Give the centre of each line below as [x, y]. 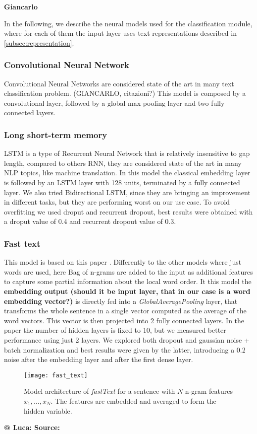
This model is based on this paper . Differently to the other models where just [123, 262]
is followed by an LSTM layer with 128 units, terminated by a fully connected [122, 182]
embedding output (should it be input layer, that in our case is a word [127, 291]
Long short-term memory [56, 134]
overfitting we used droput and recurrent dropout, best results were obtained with [128, 211]
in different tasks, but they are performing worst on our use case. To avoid [117, 202]
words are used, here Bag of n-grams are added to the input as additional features [128, 271]
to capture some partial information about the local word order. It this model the [128, 281]
